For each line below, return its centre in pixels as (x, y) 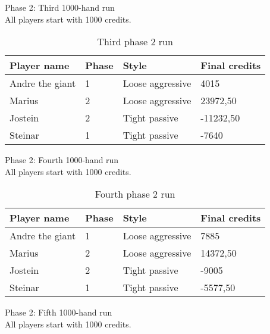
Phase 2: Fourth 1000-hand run (62, 160)
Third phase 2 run (135, 42)
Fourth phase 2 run (135, 194)
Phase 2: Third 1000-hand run (60, 7)
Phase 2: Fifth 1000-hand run (59, 312)
